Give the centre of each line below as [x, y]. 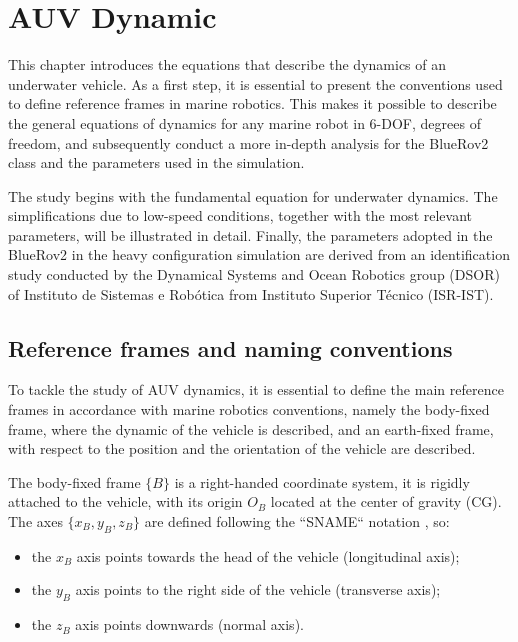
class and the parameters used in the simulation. [156, 162]
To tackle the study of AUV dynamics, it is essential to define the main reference [256, 389]
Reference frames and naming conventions [230, 347]
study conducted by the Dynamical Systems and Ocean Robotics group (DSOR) [254, 274]
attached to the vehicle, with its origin [125, 501]
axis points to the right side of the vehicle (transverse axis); [258, 589]
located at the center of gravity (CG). [386, 501]
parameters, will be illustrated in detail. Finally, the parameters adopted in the [250, 234]
